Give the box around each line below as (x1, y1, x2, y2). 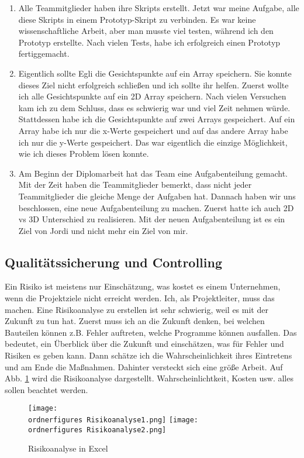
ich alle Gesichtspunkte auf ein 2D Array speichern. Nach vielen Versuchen (18, 90, 286, 102)
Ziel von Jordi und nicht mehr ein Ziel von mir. (18, 224, 188, 236)
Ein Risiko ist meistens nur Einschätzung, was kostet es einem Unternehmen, (5, 280, 281, 292)
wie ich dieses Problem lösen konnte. (18, 147, 149, 160)
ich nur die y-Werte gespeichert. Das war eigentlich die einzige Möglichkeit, (18, 136, 288, 148)
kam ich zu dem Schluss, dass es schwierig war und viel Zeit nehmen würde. (18, 101, 291, 113)
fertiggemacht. (18, 47, 70, 60)
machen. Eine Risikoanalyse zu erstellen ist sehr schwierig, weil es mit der (5, 303, 268, 315)
